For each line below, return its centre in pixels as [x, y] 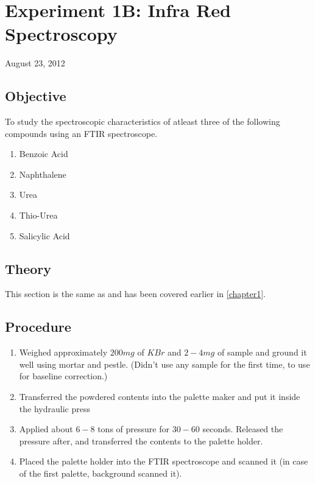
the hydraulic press [55, 408]
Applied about [46, 429]
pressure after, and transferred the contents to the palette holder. [141, 440]
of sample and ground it [262, 352]
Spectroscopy [61, 34]
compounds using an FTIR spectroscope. [81, 133]
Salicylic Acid [44, 235]
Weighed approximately [63, 352]
